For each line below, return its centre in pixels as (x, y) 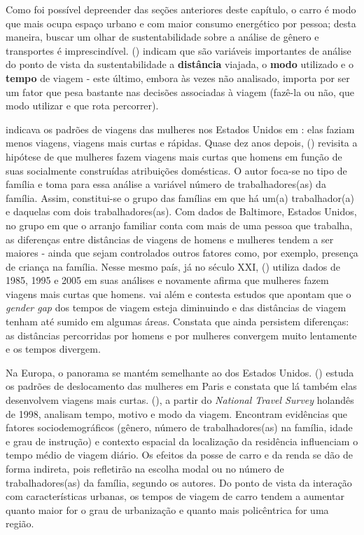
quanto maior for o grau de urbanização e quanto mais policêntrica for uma (167, 509)
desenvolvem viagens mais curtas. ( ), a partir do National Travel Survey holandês (180, 400)
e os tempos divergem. (53, 349)
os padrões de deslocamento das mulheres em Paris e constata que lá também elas (181, 386)
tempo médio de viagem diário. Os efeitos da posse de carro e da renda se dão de (179, 455)
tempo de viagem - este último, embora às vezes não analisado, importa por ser (178, 77)
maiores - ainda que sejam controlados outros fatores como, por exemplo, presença (182, 253)
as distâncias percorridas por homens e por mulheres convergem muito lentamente (181, 335)
